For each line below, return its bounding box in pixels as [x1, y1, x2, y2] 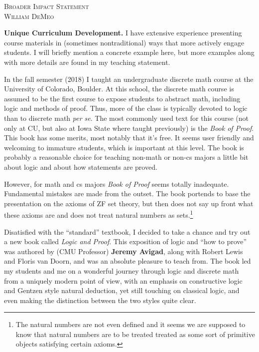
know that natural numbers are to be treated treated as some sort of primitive [15, 329, 255, 339]
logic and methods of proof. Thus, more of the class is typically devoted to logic [4, 103, 248, 113]
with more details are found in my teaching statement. [4, 56, 170, 67]
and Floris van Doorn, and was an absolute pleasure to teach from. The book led [4, 256, 251, 266]
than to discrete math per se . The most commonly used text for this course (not [4, 112, 249, 123]
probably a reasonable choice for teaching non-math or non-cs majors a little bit [4, 152, 249, 162]
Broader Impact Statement [4, 1, 89, 11]
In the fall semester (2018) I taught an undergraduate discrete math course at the [4, 73, 254, 84]
